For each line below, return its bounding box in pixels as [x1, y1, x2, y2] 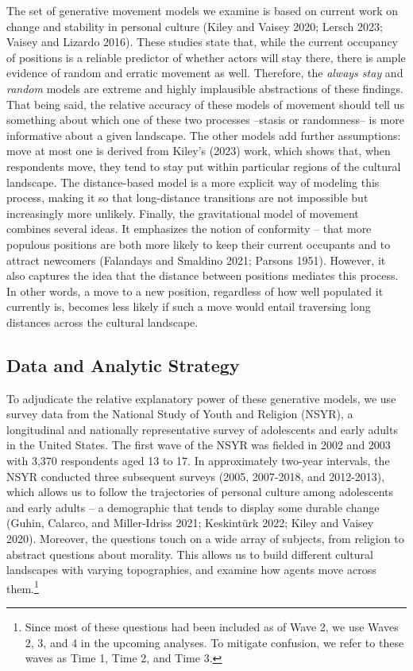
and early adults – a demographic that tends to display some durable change [6, 498, 380, 515]
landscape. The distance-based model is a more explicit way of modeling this [6, 173, 380, 190]
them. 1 [6, 577, 39, 596]
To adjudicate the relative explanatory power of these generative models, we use [6, 390, 396, 406]
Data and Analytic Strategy [6, 352, 240, 377]
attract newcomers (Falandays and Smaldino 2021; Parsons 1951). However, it [6, 251, 386, 268]
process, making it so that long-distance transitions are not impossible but [6, 189, 369, 206]
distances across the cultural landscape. [6, 313, 199, 330]
